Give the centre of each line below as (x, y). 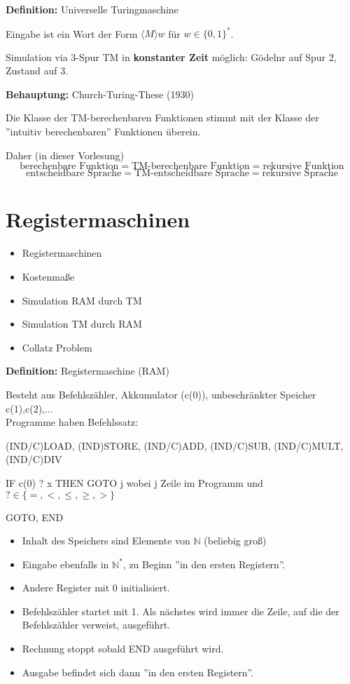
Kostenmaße (48, 276)
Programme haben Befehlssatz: (72, 422)
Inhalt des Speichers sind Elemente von (106, 541)
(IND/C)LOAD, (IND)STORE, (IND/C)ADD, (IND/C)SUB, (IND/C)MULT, (175, 445)
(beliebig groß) (235, 541)
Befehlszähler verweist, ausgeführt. (96, 625)
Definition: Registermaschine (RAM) (87, 371)
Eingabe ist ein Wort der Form (72, 33)
